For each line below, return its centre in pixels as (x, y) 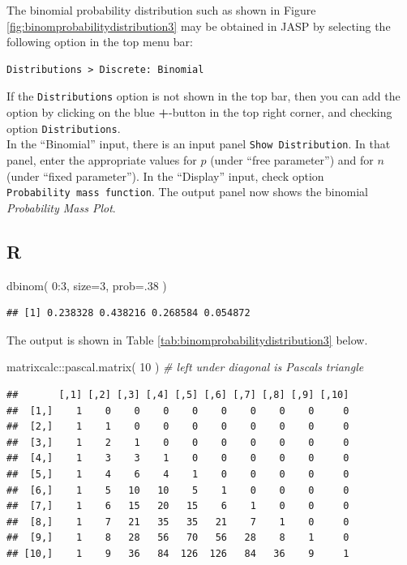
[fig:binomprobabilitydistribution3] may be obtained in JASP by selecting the (199, 26)
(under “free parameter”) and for (292, 159)
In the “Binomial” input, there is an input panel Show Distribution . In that (199, 144)
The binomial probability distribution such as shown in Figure (161, 10)
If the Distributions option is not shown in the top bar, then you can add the (203, 96)
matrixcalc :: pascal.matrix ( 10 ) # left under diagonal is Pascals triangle (185, 367)
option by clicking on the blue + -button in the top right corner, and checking (199, 112)
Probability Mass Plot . (61, 207)
